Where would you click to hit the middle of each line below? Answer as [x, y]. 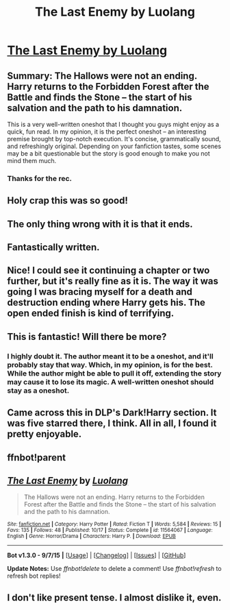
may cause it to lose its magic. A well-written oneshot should [111, 382]
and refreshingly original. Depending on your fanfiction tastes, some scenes [114, 146]
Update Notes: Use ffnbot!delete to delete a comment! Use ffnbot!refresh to [114, 569]
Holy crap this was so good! [68, 200]
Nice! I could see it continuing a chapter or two [108, 270]
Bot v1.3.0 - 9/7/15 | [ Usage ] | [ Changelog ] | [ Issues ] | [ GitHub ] [97, 555]
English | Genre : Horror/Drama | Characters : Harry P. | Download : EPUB [91, 536]
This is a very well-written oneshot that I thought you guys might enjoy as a [113, 124]
